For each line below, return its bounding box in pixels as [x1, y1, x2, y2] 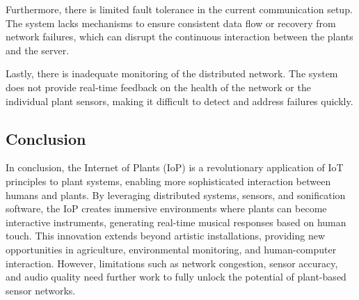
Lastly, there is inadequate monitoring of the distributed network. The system [6, 66, 338, 81]
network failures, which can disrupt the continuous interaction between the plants [6, 29, 353, 44]
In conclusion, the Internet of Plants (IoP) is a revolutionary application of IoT [6, 160, 344, 175]
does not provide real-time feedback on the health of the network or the [6, 79, 311, 94]
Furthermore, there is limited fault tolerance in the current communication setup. [6, 2, 353, 16]
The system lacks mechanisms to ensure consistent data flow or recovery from [6, 15, 336, 30]
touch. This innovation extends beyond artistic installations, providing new [6, 228, 326, 243]
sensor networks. [6, 283, 76, 297]
